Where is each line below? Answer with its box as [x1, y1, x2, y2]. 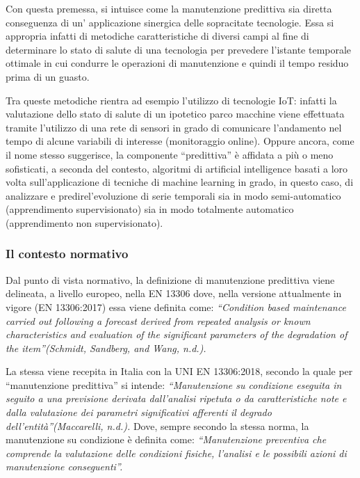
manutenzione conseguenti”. [6, 459, 123, 474]
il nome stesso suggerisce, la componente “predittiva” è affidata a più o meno [6, 147, 334, 161]
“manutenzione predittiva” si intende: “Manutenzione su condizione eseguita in [6, 377, 342, 392]
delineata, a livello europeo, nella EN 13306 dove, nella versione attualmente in [6, 286, 342, 301]
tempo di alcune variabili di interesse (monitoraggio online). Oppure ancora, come [6, 134, 354, 148]
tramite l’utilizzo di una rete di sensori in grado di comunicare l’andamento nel [6, 120, 342, 134]
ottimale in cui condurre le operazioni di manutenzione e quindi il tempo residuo [6, 56, 349, 70]
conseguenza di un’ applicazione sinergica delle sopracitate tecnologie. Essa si [6, 15, 334, 29]
